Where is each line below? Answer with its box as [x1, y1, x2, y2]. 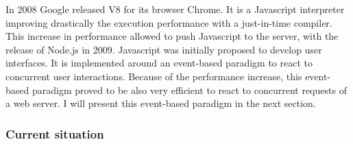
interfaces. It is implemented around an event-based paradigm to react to [5, 56, 313, 70]
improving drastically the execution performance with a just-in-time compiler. [5, 15, 332, 29]
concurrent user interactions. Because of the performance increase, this [5, 69, 302, 83]
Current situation [5, 125, 104, 142]
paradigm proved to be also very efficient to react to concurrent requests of [32, 82, 347, 97]
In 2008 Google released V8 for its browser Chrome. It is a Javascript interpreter [5, 2, 345, 16]
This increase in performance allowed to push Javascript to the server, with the [5, 29, 339, 43]
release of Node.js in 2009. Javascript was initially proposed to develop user [5, 42, 322, 56]
